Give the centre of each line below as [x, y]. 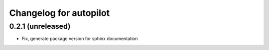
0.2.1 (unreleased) [40, 26]
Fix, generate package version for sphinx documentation [80, 39]
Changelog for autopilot [60, 13]
